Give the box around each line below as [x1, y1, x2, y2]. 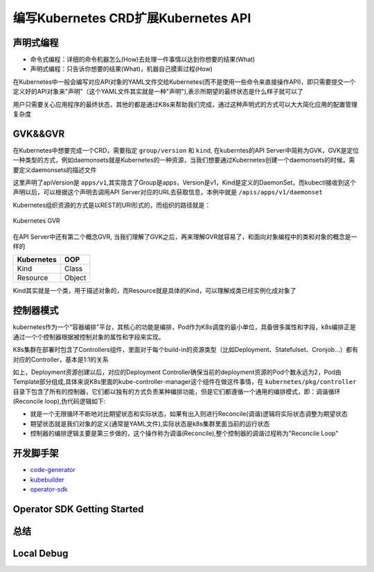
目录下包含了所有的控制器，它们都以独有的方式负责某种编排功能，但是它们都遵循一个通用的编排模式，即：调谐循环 [12, 387, 341, 396]
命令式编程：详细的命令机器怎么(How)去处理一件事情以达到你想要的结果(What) [30, 56, 256, 64]
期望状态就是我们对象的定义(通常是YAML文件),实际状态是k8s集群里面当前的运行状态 [30, 419, 270, 428]
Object [64, 273, 87, 283]
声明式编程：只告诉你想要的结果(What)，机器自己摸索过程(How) [30, 65, 213, 73]
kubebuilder [30, 476, 65, 484]
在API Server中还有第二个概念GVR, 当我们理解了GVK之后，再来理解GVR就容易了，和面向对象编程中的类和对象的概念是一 [12, 233, 357, 241]
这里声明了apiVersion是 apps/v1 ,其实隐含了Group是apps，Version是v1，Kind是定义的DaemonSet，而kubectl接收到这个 [12, 178, 357, 187]
